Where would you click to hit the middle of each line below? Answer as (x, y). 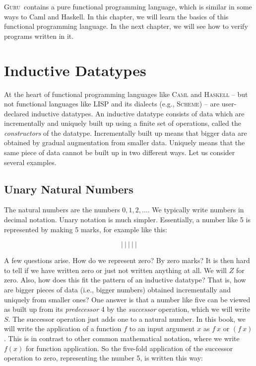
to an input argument (162, 328)
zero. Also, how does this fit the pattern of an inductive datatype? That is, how (125, 280)
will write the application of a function (63, 328)
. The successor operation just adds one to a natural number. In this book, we (127, 319)
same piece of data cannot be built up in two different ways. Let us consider (120, 152)
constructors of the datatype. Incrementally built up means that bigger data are (126, 133)
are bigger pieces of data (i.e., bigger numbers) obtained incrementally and (117, 290)
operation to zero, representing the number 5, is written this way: (104, 358)
